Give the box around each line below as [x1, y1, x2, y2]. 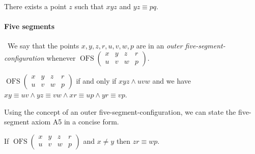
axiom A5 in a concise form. [32, 116, 119, 127]
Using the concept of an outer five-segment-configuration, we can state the [4, 106, 236, 117]
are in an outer [136, 40, 183, 51]
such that [74, 1, 104, 11]
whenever [46, 52, 76, 63]
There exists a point [4, 1, 67, 11]
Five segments [4, 21, 55, 32]
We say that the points [7, 40, 79, 51]
